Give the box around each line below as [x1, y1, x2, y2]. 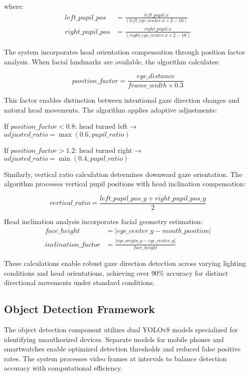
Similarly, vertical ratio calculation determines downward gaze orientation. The [4, 169, 243, 179]
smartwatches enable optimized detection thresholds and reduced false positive [4, 344, 241, 354]
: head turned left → [75, 121, 137, 131]
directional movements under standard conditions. [4, 277, 155, 288]
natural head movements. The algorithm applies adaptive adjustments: [4, 104, 217, 115]
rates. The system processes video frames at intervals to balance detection [4, 353, 227, 363]
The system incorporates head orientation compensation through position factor [4, 46, 245, 57]
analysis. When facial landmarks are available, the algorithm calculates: [4, 56, 220, 66]
